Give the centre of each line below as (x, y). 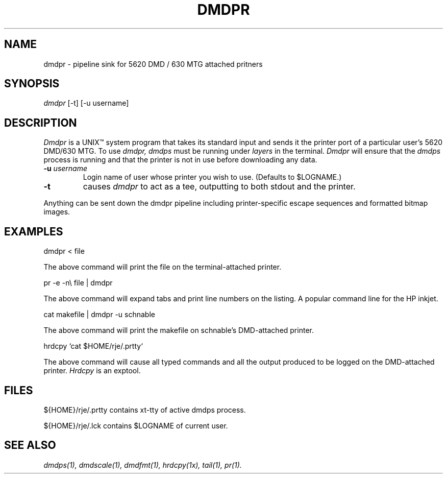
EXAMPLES (34, 231)
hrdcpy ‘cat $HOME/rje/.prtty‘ (93, 346)
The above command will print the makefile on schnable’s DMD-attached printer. (179, 330)
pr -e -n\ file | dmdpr (78, 283)
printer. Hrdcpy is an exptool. (92, 371)
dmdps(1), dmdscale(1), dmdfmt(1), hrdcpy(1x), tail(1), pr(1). (143, 465)
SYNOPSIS (32, 84)
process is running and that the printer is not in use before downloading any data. (180, 160)
